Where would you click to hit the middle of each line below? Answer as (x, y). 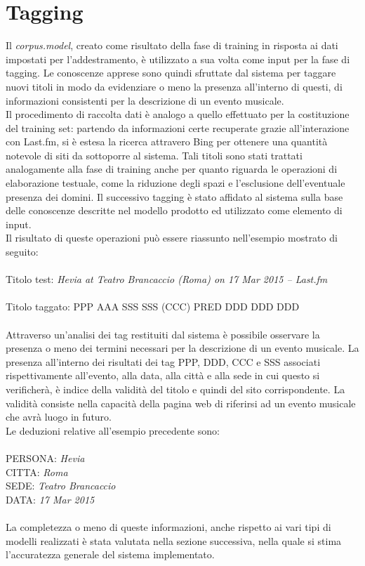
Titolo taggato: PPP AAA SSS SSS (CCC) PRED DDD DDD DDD (153, 307)
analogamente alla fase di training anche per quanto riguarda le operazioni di (172, 169)
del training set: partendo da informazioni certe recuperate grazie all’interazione (178, 127)
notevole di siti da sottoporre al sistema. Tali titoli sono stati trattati (154, 155)
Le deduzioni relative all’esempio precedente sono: (113, 430)
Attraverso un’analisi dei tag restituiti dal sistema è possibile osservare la (163, 334)
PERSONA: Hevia (45, 458)
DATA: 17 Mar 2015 (50, 499)
